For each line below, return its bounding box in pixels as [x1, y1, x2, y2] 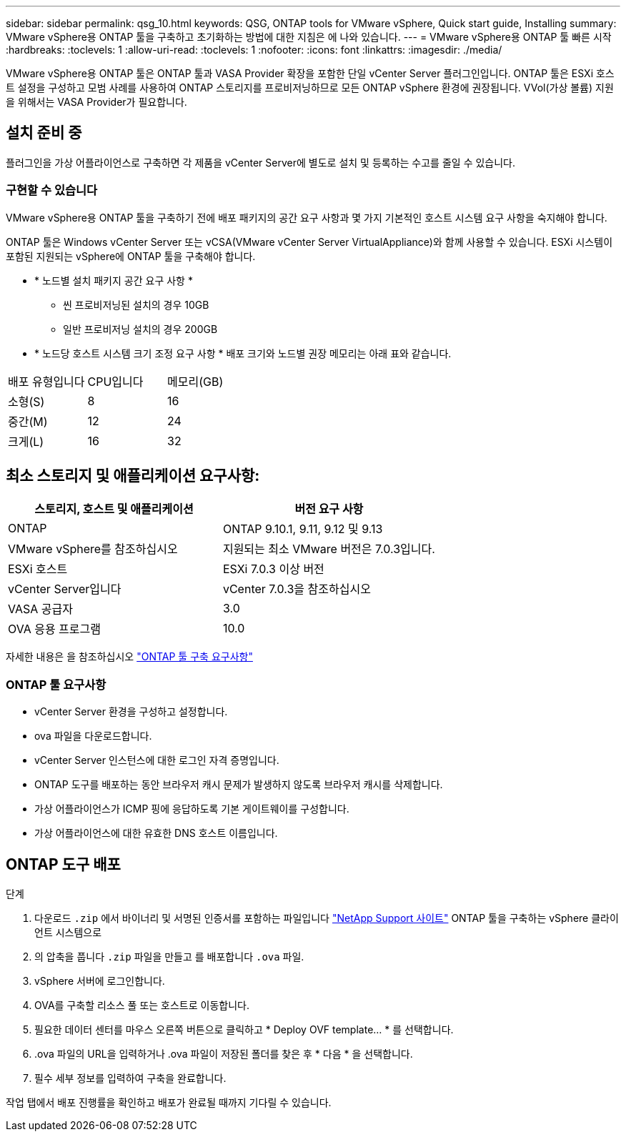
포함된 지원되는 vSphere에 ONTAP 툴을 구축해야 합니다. [6, 249, 256, 262]
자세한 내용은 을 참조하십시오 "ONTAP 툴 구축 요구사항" [6, 650, 253, 663]
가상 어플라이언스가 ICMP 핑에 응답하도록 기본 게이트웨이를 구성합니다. [34, 803, 349, 815]
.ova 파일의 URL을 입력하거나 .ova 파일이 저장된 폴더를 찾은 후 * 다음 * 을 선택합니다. [34, 1048, 413, 1061]
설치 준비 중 [6, 124, 82, 142]
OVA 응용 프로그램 [8, 622, 101, 637]
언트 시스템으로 [34, 926, 102, 939]
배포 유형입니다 [8, 374, 85, 389]
